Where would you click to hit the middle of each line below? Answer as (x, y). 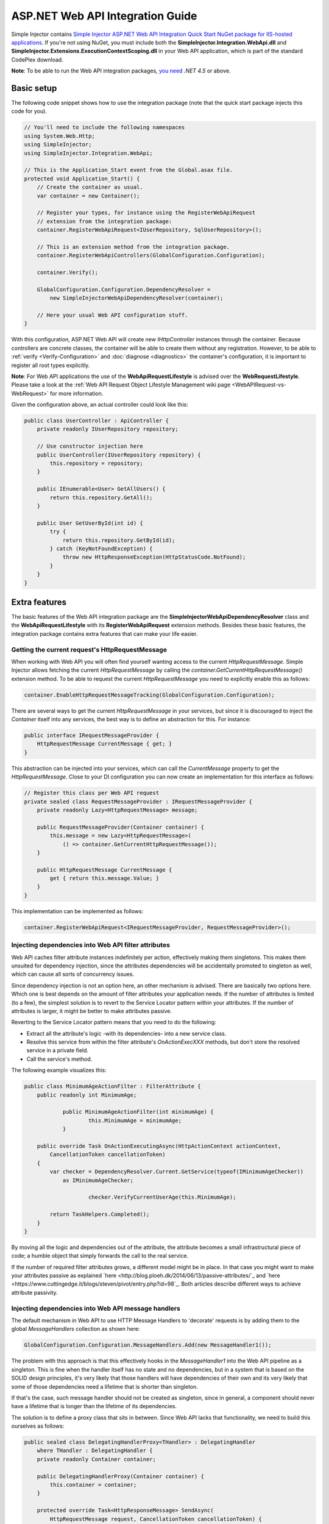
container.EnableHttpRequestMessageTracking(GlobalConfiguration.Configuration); (150, 695)
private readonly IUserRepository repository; (108, 429)
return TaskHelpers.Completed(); (100, 1214)
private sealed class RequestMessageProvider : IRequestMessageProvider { (138, 801)
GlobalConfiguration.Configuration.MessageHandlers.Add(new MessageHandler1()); (148, 1345)
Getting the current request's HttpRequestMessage (89, 649)
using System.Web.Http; (60, 136)
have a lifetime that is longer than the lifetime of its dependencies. (94, 1406)
